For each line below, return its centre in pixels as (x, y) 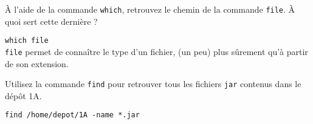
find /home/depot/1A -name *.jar (72, 115)
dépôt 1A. (23, 95)
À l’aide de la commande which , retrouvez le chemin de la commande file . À (150, 9)
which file (27, 41)
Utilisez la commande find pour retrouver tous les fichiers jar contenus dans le (153, 84)
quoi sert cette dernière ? (51, 21)
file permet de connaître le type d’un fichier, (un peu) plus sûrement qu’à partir (156, 51)
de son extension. (37, 63)
